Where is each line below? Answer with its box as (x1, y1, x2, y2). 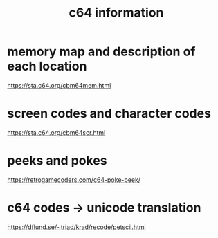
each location (7, 59, 87, 74)
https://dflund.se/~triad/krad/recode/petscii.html (7, 223, 147, 231)
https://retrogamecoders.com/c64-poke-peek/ (7, 175, 140, 184)
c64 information (69, 5, 164, 21)
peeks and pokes (7, 153, 107, 169)
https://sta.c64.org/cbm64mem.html (7, 81, 111, 89)
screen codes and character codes (7, 106, 211, 122)
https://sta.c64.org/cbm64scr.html (7, 128, 106, 136)
